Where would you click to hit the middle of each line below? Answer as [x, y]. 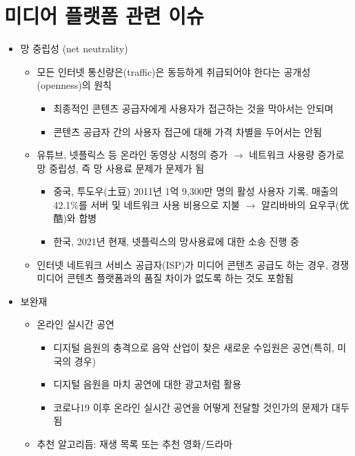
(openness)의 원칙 [74, 85]
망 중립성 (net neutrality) [74, 49]
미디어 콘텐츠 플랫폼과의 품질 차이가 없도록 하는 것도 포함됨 [165, 278]
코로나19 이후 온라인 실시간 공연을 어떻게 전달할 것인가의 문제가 [191, 407]
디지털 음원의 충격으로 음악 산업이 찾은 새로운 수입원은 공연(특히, [194, 348]
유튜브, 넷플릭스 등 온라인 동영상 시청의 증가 [132, 155]
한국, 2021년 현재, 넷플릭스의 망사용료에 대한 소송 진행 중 [176, 241]
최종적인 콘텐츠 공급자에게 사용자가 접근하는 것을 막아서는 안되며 [193, 108]
